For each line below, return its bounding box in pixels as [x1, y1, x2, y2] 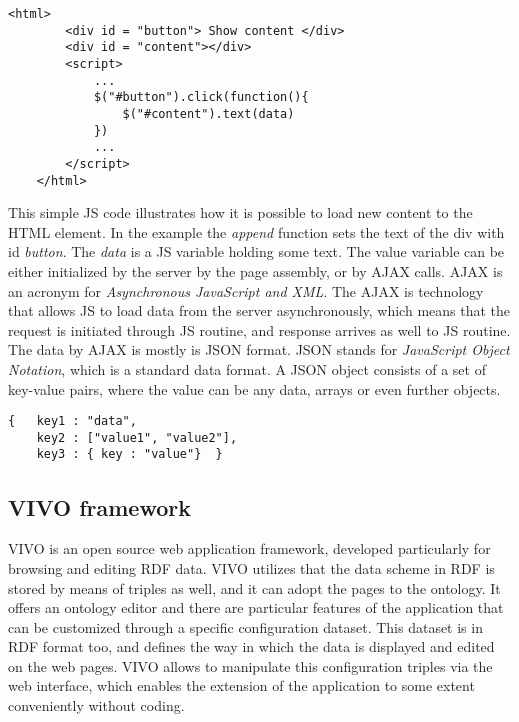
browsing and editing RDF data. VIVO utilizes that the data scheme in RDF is [8, 557, 495, 578]
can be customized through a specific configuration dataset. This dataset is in [8, 616, 483, 637]
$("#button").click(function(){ [93, 90, 309, 105]
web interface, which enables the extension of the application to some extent [8, 675, 475, 696]
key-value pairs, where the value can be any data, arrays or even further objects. [8, 378, 501, 399]
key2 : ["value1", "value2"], [36, 430, 238, 445]
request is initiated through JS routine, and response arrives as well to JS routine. [8, 319, 511, 340]
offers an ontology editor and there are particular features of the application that [8, 597, 504, 618]
